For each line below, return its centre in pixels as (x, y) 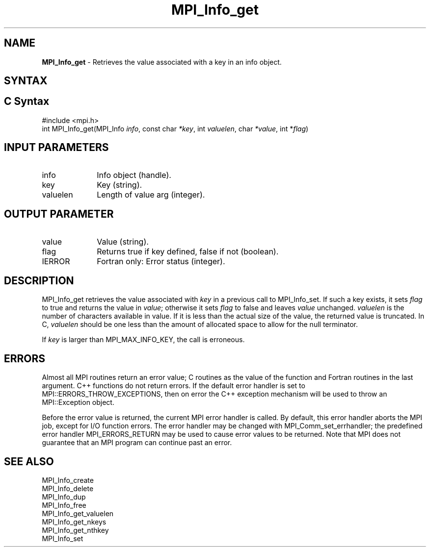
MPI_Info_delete (68, 489)
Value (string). (123, 241)
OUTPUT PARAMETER (59, 214)
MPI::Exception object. (78, 402)
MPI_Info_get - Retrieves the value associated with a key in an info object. (162, 62)
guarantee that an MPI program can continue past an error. (137, 443)
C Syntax (27, 101)
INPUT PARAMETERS (56, 148)
